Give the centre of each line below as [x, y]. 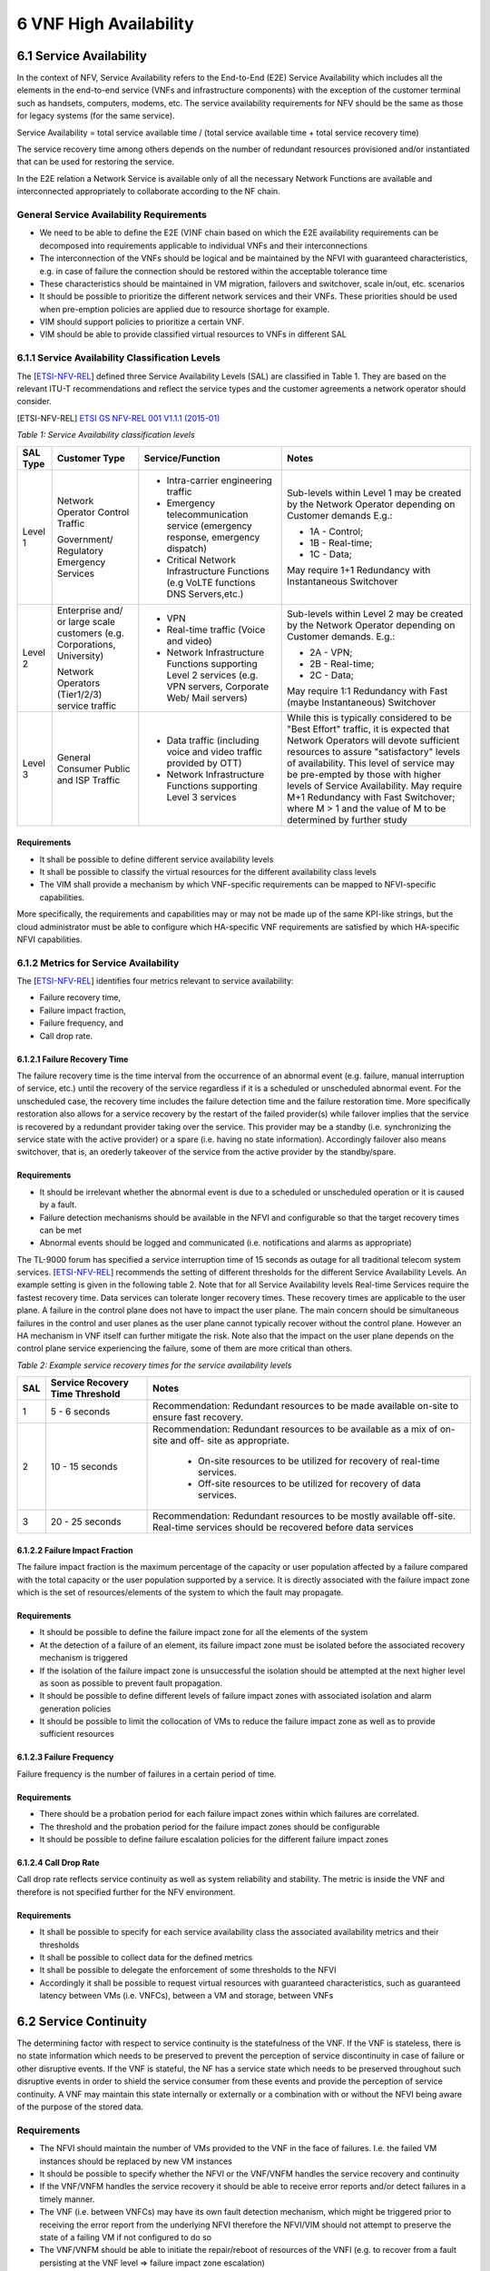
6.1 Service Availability [82, 56]
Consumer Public [93, 769]
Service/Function [182, 458]
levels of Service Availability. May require [375, 786]
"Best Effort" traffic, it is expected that [368, 729]
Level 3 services [201, 797]
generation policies [75, 1709]
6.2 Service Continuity [82, 2021]
